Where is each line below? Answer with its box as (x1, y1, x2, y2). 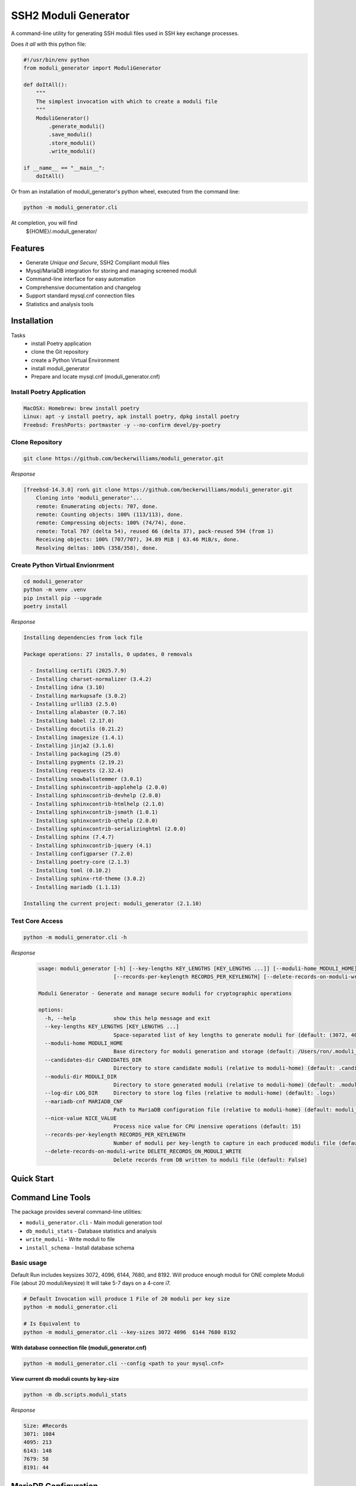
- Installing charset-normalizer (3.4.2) (30, 675, 152, 682)
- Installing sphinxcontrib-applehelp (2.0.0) (30, 783, 168, 791)
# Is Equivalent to (23, 1320, 80, 1327)
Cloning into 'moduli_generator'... (36, 495, 142, 502)
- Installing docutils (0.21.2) (30, 726, 124, 732)
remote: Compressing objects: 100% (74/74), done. (36, 520, 186, 526)
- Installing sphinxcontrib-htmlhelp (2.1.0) (30, 800, 164, 807)
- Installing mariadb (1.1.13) (30, 883, 121, 890)
